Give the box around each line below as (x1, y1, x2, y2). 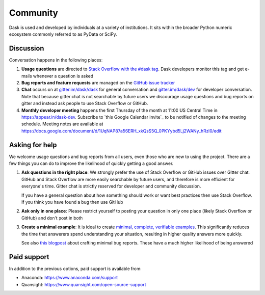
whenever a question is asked (33, 73, 94, 79)
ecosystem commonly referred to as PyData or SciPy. (9, 31, 117, 37)
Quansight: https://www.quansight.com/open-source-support (21, 281, 146, 287)
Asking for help (9, 140, 57, 149)
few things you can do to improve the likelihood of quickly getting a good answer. (9, 161, 174, 166)
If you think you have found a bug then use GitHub (21, 199, 124, 205)
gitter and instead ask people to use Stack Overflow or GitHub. (21, 101, 148, 107)
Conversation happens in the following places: (9, 57, 103, 63)
